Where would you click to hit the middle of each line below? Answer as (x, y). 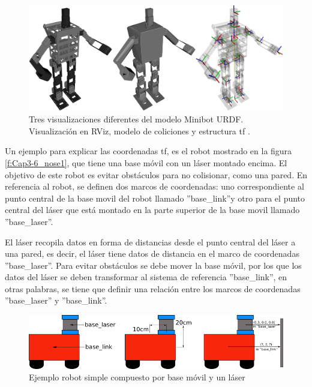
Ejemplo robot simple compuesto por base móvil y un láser (137, 377)
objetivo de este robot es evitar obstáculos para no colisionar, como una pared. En (156, 174)
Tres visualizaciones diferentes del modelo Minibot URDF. (136, 119)
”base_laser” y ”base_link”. (56, 300)
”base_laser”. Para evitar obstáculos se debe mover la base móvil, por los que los (153, 265)
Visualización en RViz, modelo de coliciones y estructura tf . (139, 130)
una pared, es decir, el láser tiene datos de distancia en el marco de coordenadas (152, 253)
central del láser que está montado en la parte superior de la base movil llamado (152, 210)
